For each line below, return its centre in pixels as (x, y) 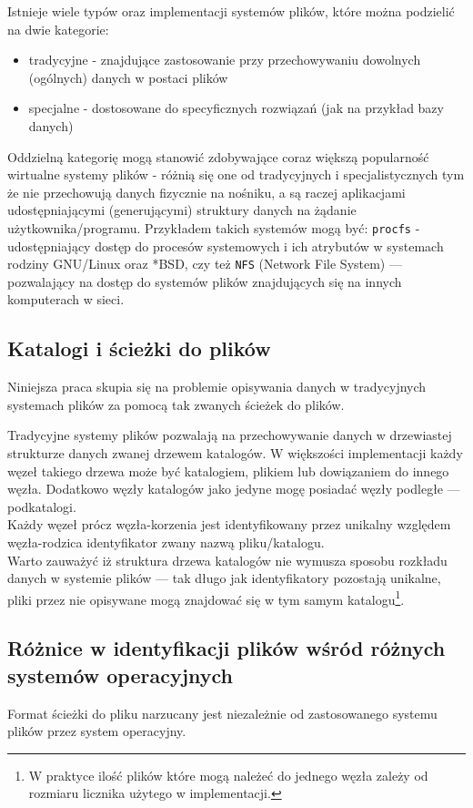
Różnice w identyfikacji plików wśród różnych (226, 648)
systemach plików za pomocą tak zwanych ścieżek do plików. (176, 404)
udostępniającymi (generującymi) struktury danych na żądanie (182, 210)
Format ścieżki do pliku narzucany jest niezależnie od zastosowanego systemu (222, 713)
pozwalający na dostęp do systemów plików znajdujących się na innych (205, 281)
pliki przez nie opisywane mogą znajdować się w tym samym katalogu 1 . (206, 598)
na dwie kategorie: (58, 29)
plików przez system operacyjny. (97, 731)
